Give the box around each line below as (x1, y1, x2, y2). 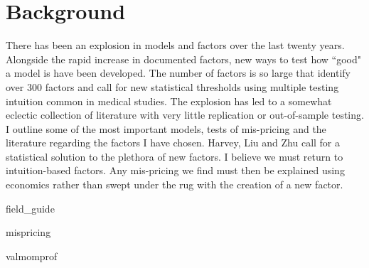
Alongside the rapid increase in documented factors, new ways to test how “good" (6, 51, 361, 66)
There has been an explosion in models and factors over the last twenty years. (6, 38, 345, 53)
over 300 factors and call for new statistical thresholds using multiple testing (6, 79, 339, 94)
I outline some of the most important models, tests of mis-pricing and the (6, 121, 326, 136)
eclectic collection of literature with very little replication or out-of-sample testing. (6, 107, 364, 122)
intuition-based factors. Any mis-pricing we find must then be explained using (6, 163, 345, 178)
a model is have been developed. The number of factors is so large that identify (6, 65, 351, 80)
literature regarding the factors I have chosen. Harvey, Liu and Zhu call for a (6, 135, 341, 150)
